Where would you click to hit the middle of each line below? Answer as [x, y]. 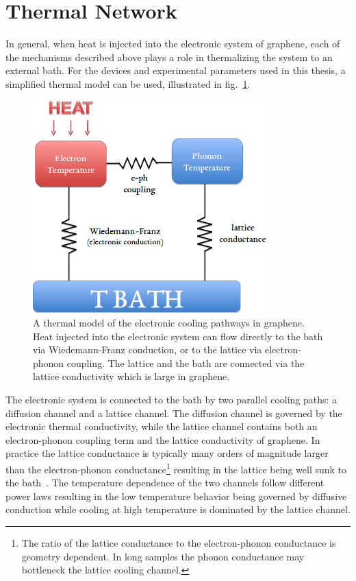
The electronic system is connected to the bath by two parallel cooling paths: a [171, 399]
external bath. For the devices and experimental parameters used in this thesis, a [176, 70]
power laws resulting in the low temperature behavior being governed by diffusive [176, 496]
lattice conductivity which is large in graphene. [131, 376]
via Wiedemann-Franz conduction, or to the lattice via [148, 349]
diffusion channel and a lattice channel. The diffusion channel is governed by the [174, 413]
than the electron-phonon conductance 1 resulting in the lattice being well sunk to [176, 468]
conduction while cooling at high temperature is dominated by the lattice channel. [178, 509]
